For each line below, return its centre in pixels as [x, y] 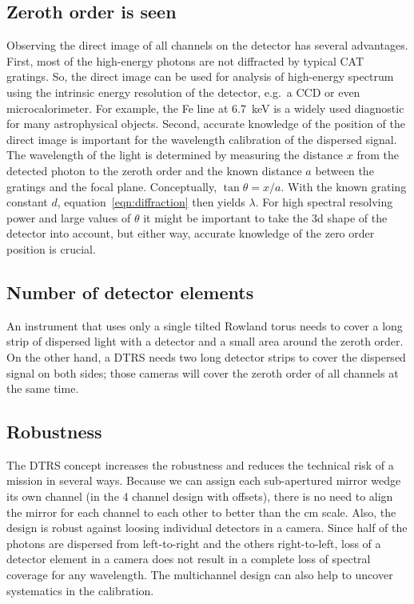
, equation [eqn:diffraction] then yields [151, 202]
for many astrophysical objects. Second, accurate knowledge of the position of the [206, 124]
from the [378, 155]
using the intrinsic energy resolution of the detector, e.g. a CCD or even [183, 92]
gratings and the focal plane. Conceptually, [112, 186]
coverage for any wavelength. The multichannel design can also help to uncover [200, 575]
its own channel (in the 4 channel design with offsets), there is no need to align [200, 496]
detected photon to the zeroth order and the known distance [154, 170]
